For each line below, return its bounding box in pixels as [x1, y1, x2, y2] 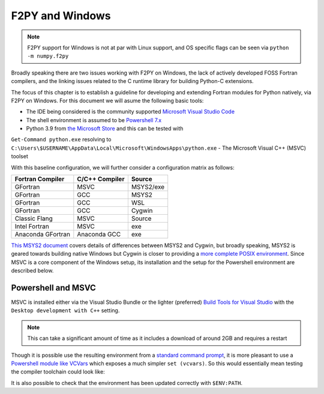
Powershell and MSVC [11, 283, 96, 293]
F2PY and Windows [11, 9, 111, 22]
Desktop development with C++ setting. [11, 307, 120, 314]
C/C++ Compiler [77, 175, 125, 183]
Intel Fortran [14, 223, 49, 231]
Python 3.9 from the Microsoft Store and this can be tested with [26, 125, 184, 132]
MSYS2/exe [131, 183, 165, 191]
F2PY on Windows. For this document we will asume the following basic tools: [11, 97, 204, 104]
